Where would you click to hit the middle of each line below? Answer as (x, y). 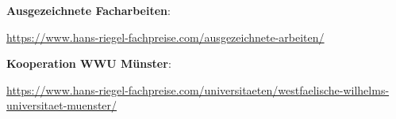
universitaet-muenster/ (62, 105)
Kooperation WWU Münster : (89, 63)
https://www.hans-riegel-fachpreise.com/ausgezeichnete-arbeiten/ (165, 37)
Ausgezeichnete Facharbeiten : (88, 10)
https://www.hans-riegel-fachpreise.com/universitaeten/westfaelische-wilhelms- (198, 89)
